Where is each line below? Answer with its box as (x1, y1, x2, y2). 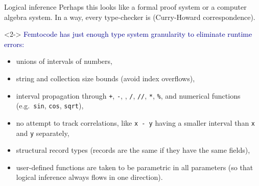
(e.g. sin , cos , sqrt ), (16, 100, 84, 111)
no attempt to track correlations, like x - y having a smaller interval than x (16, 117, 255, 128)
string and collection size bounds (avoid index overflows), (16, 73, 195, 83)
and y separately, (16, 127, 69, 138)
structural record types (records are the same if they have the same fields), (16, 145, 250, 155)
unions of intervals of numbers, (16, 56, 112, 66)
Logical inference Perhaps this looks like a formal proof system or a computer (4, 2, 247, 12)
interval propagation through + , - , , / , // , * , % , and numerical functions (16, 90, 241, 101)
